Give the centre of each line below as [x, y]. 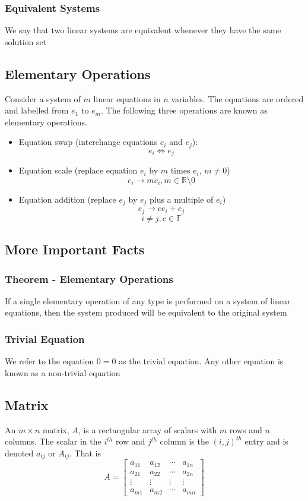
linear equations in [127, 98]
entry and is [266, 441]
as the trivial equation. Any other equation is [201, 361]
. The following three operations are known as [184, 110]
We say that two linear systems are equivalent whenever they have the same [143, 30]
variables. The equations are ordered [237, 98]
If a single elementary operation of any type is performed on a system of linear [148, 300]
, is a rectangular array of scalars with [147, 429]
